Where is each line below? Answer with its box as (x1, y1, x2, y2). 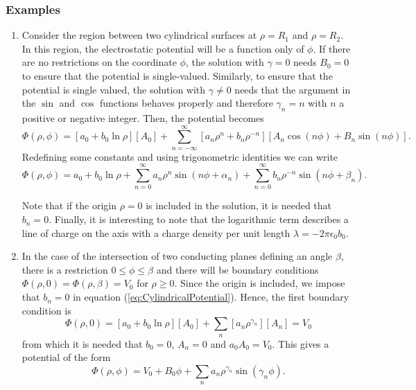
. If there (313, 41, 351, 55)
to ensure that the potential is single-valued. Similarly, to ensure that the (21, 69, 333, 82)
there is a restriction (21, 262, 108, 276)
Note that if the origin (21, 198, 116, 213)
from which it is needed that (21, 336, 143, 351)
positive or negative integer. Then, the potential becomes (21, 110, 264, 125)
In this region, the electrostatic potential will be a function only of (21, 41, 304, 55)
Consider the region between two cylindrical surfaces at (21, 28, 257, 42)
